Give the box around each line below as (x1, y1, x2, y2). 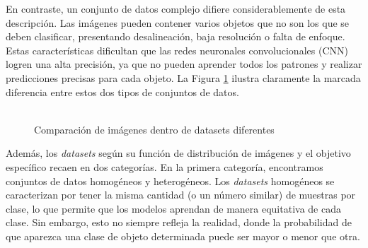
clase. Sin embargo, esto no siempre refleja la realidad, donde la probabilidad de (6, 215, 352, 230)
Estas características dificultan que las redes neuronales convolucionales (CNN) (6, 42, 348, 57)
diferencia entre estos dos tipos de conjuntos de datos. (6, 84, 239, 99)
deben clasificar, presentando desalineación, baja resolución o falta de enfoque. (6, 29, 345, 44)
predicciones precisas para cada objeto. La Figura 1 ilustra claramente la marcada (6, 70, 361, 85)
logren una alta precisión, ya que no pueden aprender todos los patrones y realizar (6, 57, 362, 71)
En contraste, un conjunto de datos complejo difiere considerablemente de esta (6, 1, 346, 16)
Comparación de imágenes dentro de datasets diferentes (34, 122, 275, 136)
